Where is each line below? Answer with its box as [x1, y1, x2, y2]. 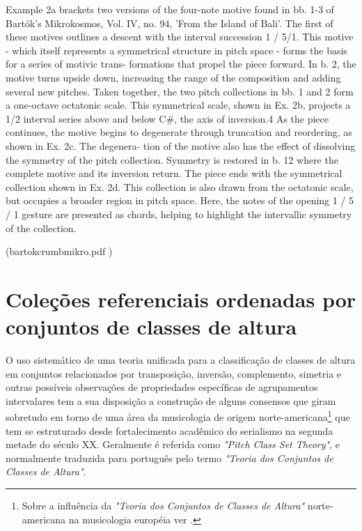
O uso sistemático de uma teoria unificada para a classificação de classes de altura [6, 353, 356, 367]
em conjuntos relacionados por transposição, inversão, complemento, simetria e [6, 366, 342, 380]
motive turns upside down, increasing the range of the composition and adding [6, 70, 341, 84]
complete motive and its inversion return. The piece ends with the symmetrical [6, 166, 343, 180]
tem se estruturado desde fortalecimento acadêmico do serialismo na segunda [6, 423, 333, 438]
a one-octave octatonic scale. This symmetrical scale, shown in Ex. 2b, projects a [6, 98, 351, 112]
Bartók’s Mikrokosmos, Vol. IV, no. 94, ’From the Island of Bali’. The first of [6, 15, 333, 30]
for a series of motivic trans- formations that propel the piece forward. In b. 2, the [6, 56, 356, 71]
